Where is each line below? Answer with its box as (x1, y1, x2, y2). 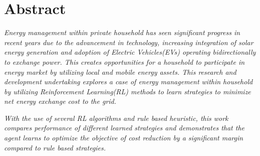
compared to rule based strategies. (4, 142, 106, 152)
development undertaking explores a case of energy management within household (4, 76, 253, 87)
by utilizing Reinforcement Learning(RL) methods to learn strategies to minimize (4, 86, 251, 96)
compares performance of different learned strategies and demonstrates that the (4, 122, 245, 133)
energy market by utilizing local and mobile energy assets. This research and (4, 66, 236, 77)
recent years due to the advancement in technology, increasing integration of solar (4, 37, 253, 47)
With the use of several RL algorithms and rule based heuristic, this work (4, 112, 228, 123)
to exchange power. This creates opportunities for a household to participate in (4, 56, 245, 67)
